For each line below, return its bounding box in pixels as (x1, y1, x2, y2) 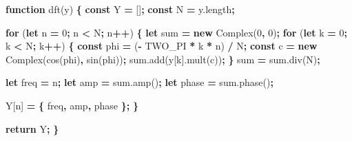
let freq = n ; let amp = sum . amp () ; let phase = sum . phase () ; (6, 75, 273, 89)
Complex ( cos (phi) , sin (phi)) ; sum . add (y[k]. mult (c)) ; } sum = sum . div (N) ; (6, 52, 320, 66)
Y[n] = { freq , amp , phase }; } (6, 98, 138, 112)
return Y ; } (6, 121, 59, 135)
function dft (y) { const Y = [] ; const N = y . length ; (6, 2, 235, 16)
